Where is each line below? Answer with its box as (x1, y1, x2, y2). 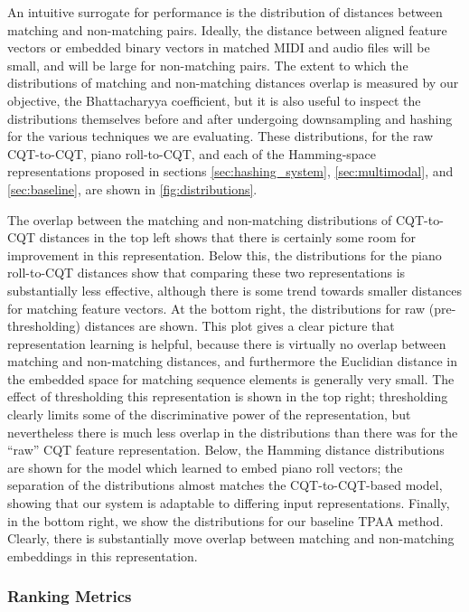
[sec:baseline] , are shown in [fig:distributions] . (7, 179, 258, 198)
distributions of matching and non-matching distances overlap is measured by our (7, 73, 459, 92)
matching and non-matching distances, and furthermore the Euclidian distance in (7, 352, 457, 371)
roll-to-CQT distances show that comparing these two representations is (7, 263, 406, 282)
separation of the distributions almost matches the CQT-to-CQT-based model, (7, 475, 443, 494)
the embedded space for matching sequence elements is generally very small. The (7, 369, 455, 388)
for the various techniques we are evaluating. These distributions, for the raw (7, 127, 434, 146)
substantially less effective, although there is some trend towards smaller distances (7, 280, 462, 299)
